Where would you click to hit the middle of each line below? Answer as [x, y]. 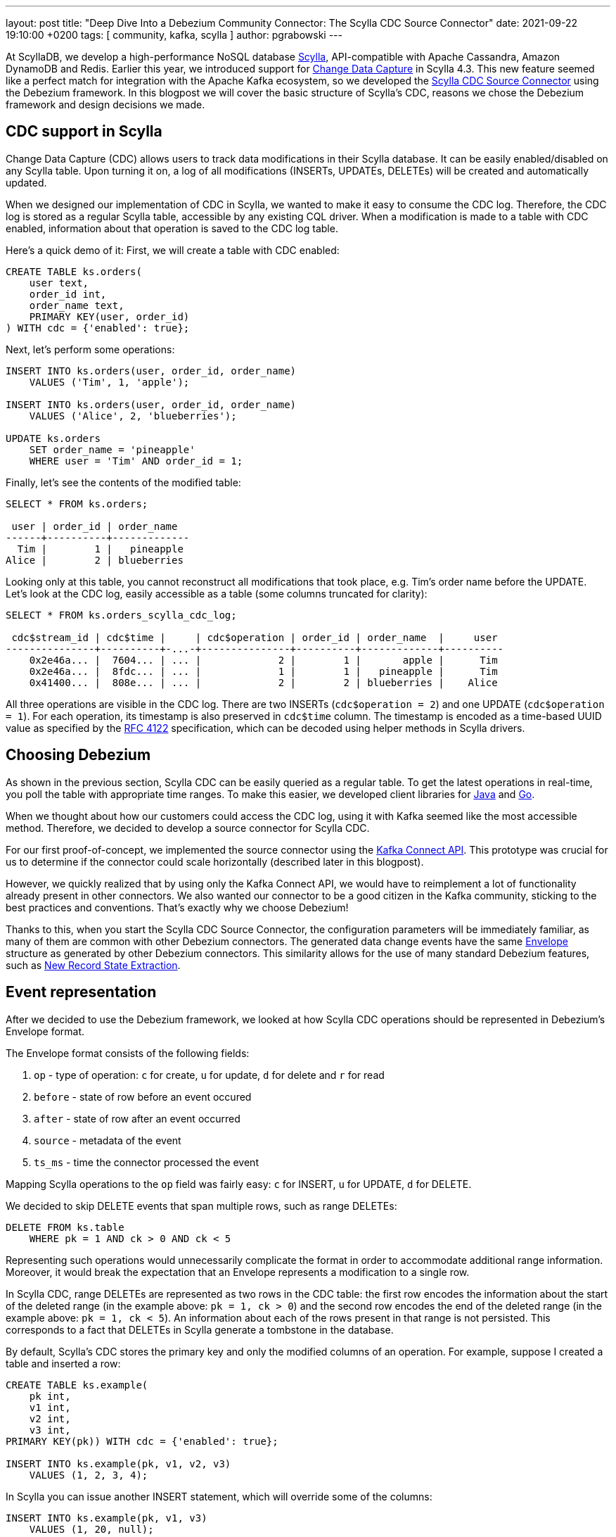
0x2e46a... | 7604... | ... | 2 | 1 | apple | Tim [263, 660]
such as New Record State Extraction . [93, 965]
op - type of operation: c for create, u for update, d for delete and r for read [209, 1075]
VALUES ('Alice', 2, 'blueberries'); [133, 416]
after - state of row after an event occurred [137, 1118]
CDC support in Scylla [84, 132]
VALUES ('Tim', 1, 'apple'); [109, 382]
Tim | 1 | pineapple [100, 549]
